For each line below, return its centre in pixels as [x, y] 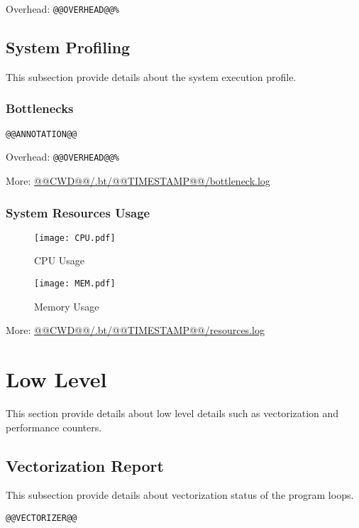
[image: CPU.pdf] [75, 238]
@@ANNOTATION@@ [42, 134]
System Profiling [68, 47]
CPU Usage [60, 260]
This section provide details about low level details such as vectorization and [172, 413]
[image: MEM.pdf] [75, 284]
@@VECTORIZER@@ [42, 518]
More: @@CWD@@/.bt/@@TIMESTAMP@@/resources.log [135, 330]
